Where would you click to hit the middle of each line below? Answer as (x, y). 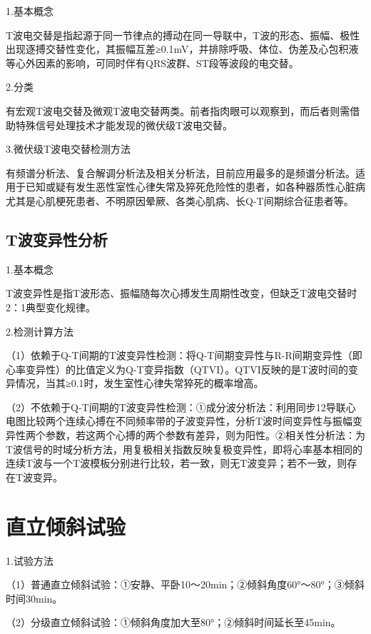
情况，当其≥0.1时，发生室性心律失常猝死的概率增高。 (139, 383)
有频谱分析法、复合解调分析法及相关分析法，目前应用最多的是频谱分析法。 (181, 172)
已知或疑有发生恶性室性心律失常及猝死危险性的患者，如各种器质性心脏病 (195, 187)
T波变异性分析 (57, 239)
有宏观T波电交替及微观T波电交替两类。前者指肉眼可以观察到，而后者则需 (178, 110)
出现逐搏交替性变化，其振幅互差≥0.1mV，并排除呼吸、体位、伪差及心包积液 (182, 49)
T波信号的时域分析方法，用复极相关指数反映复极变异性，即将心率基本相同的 (184, 449)
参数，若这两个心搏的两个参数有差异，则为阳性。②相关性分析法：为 (205, 435)
